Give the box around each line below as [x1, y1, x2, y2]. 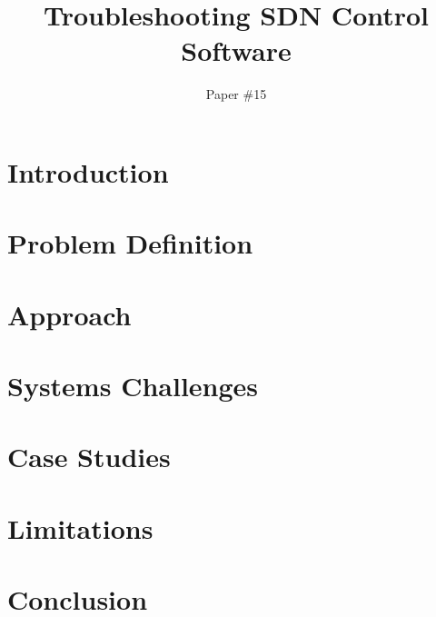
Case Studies [7, 438, 171, 475]
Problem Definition [7, 224, 253, 262]
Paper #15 [205, 85, 267, 104]
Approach [7, 295, 132, 333]
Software [181, 32, 292, 69]
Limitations [7, 509, 154, 546]
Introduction [7, 153, 169, 190]
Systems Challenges [7, 367, 259, 404]
